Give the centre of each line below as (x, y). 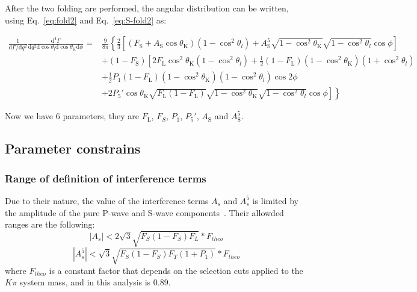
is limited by (276, 200)
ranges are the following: (50, 224)
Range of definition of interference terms (106, 178)
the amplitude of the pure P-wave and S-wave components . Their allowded (144, 212)
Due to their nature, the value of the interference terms (107, 200)
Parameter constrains (73, 148)
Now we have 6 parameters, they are (72, 116)
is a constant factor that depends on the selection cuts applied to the (176, 270)
